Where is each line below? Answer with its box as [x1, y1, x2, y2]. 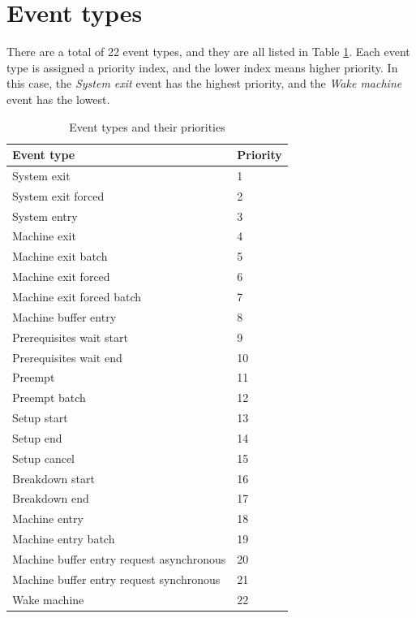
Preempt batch [12, 389, 86, 406]
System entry [12, 207, 78, 224]
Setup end [12, 429, 62, 446]
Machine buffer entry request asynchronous [12, 550, 226, 567]
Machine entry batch [12, 530, 115, 547]
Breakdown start [12, 469, 95, 486]
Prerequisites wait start [12, 328, 128, 345]
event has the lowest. [6, 90, 110, 107]
